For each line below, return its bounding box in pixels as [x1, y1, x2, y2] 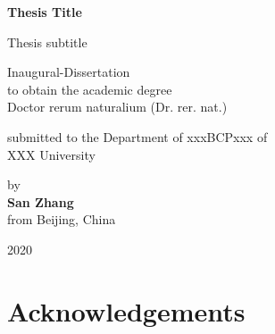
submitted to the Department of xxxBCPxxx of [7, 127, 268, 146]
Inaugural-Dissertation [7, 63, 130, 81]
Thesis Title [7, 3, 82, 21]
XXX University [7, 145, 96, 163]
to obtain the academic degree [7, 79, 172, 98]
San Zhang [7, 192, 74, 211]
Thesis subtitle [7, 32, 87, 51]
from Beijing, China [7, 210, 116, 229]
